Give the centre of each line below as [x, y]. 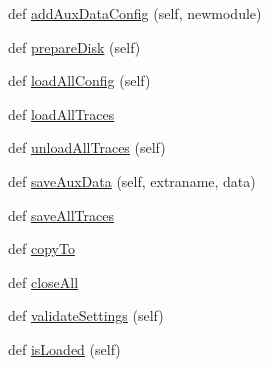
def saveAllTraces [61, 214]
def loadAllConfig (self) [79, 80]
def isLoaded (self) [64, 348]
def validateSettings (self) [86, 315]
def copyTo [41, 248]
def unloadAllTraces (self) [87, 147]
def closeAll [43, 281]
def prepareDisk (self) [74, 46]
